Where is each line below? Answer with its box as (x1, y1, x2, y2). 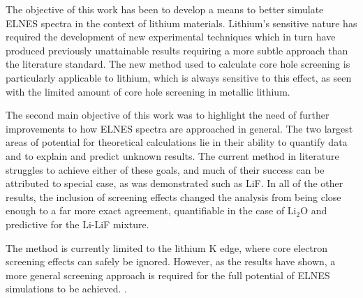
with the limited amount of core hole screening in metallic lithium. (6, 84, 290, 98)
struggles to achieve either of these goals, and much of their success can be (6, 162, 325, 177)
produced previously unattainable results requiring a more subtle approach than (6, 43, 348, 57)
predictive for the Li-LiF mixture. (6, 216, 149, 231)
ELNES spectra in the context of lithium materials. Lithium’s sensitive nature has (6, 15, 357, 30)
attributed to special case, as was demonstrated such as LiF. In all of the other (6, 176, 343, 191)
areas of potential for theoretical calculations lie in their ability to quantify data (6, 135, 348, 149)
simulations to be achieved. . (6, 281, 127, 296)
